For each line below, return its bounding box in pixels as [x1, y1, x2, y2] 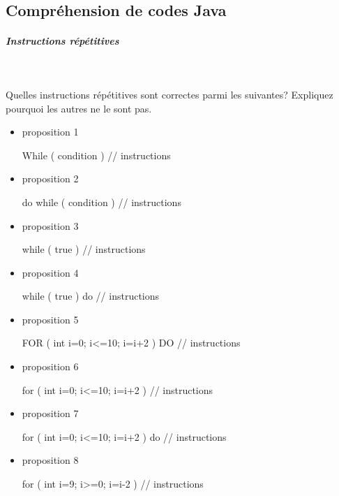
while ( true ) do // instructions [22, 289, 160, 303]
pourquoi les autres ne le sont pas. [6, 101, 152, 115]
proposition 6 [22, 359, 79, 374]
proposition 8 [22, 453, 79, 467]
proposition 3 [22, 218, 79, 233]
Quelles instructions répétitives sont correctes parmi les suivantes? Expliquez [6, 87, 333, 101]
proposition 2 [22, 171, 79, 186]
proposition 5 [22, 312, 79, 326]
